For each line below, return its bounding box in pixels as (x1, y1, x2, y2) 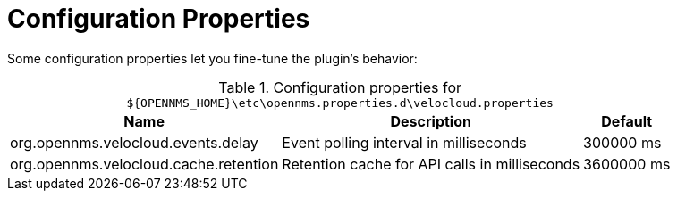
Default (601, 111, 653, 130)
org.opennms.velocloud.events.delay (10, 133, 258, 152)
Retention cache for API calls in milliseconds (282, 154, 580, 173)
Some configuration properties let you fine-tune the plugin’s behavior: (7, 50, 418, 66)
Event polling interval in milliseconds (282, 133, 527, 152)
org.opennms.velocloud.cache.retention (10, 154, 279, 173)
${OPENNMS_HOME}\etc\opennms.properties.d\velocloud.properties (126, 95, 554, 110)
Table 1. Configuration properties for (218, 78, 462, 96)
